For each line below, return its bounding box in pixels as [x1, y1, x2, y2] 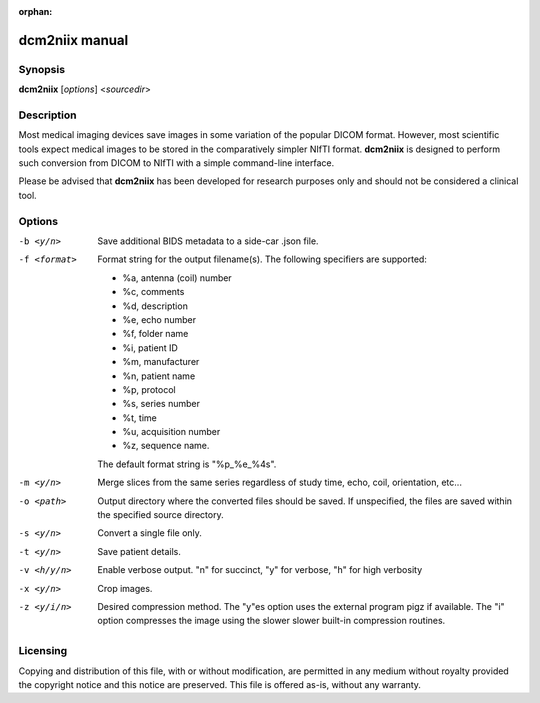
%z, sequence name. [122, 440, 210, 452]
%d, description [122, 300, 189, 312]
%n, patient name [122, 370, 196, 382]
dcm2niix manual [18, 31, 129, 49]
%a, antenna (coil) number [122, 271, 232, 284]
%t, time [122, 411, 157, 424]
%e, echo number [122, 313, 197, 325]
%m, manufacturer [122, 356, 200, 368]
